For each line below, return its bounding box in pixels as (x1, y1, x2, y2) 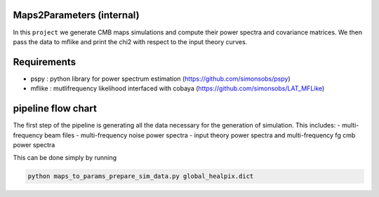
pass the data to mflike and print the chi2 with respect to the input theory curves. (13, 37, 248, 46)
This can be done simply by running (13, 154, 117, 162)
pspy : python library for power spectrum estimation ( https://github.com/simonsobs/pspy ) (30, 74, 291, 83)
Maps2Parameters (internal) (13, 9, 140, 21)
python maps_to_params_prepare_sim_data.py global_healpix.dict (27, 172, 254, 180)
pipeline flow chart (13, 102, 98, 115)
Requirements (13, 56, 77, 68)
